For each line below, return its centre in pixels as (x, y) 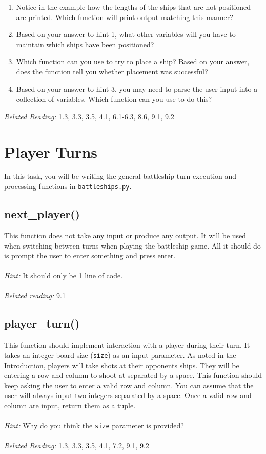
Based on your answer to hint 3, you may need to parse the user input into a (137, 89)
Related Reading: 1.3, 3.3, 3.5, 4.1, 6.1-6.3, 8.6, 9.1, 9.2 (89, 116)
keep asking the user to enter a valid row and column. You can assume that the (129, 385)
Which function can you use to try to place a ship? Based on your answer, (133, 61)
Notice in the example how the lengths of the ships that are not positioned (134, 7)
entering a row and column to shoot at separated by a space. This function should (133, 375)
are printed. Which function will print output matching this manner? (125, 17)
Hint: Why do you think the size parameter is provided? (94, 425)
